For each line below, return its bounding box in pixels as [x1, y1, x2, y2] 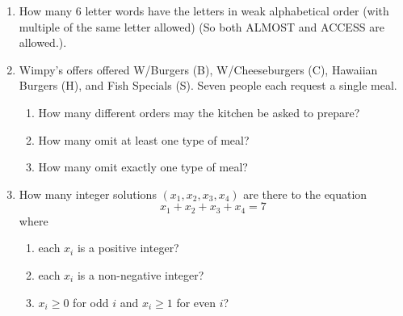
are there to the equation [243, 185, 367, 202]
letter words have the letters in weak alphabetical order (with [85, 2, 389, 19]
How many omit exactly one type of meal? [38, 158, 248, 175]
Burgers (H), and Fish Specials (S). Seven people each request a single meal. [19, 77, 397, 94]
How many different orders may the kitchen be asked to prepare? [38, 103, 360, 120]
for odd [73, 293, 109, 310]
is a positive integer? [77, 239, 179, 256]
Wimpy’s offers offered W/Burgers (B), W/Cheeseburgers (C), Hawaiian [19, 61, 378, 78]
